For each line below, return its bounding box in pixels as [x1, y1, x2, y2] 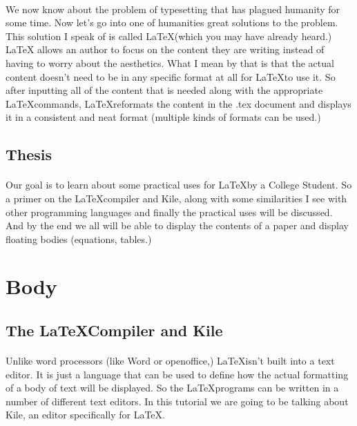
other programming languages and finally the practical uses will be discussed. [6, 204, 333, 219]
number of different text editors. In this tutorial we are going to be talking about [6, 394, 349, 408]
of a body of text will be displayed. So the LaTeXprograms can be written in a [6, 380, 339, 395]
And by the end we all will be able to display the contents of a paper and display [6, 218, 349, 233]
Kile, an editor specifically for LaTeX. [6, 407, 165, 422]
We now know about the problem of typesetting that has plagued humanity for [6, 1, 340, 16]
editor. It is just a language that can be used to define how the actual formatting [6, 367, 349, 381]
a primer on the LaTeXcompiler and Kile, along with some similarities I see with [6, 191, 347, 205]
